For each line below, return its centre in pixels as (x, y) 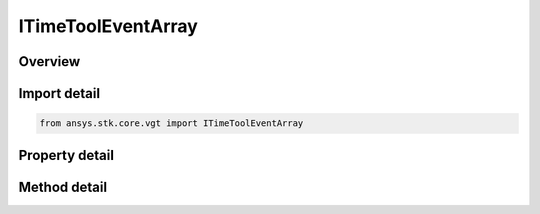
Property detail (66, 155)
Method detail (63, 186)
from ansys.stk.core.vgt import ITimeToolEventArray (171, 123)
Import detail (59, 93)
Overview (49, 61)
